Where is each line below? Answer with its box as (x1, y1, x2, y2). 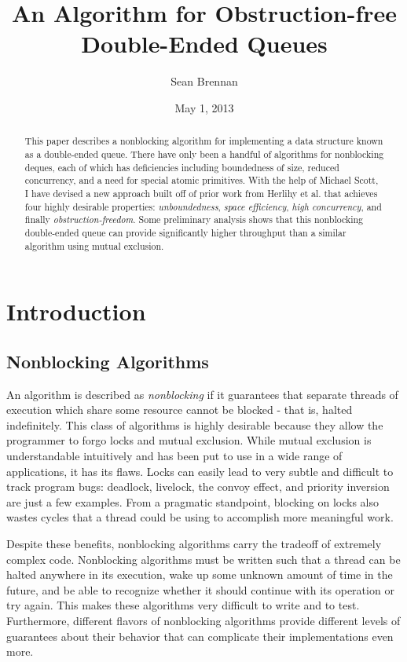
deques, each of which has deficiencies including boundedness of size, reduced (24, 160, 339, 174)
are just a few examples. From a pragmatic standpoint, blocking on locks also (6, 493, 379, 510)
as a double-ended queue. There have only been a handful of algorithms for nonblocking (24, 147, 384, 160)
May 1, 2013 (174, 99, 234, 115)
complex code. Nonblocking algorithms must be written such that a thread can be (6, 550, 401, 567)
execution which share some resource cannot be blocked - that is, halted (6, 401, 353, 418)
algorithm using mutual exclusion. (24, 239, 164, 252)
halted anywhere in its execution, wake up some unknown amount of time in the (6, 566, 393, 583)
